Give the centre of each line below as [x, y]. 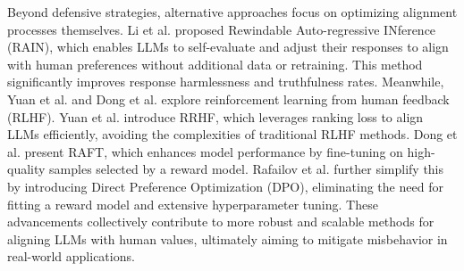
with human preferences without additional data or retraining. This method [215, 64]
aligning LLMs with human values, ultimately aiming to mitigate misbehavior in [228, 238]
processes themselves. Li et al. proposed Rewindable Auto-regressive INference [222, 29]
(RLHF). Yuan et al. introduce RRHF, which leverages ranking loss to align [215, 116]
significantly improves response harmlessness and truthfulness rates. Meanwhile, [226, 82]
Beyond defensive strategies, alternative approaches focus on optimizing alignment [232, 12]
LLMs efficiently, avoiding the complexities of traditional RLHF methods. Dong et [232, 134]
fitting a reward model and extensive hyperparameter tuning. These [193, 204]
